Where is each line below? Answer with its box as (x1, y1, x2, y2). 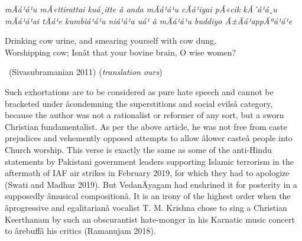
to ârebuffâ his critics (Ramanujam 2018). (5, 224, 156, 237)
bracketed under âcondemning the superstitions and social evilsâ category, (5, 97, 273, 109)
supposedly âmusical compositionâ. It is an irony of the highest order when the (5, 190, 291, 202)
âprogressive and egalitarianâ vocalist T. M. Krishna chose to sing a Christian (5, 201, 287, 213)
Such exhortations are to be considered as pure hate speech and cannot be (5, 85, 274, 97)
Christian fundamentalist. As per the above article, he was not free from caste (5, 120, 287, 132)
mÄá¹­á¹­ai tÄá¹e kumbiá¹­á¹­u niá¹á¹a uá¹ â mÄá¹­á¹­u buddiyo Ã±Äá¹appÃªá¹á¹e (5, 14, 293, 27)
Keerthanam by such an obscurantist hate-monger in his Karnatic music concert (5, 213, 295, 225)
